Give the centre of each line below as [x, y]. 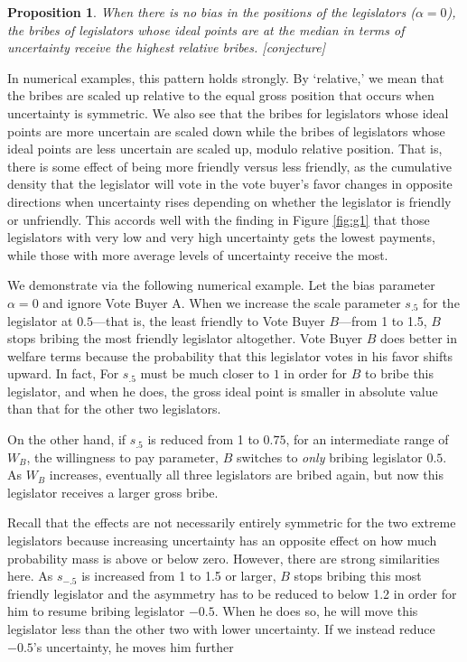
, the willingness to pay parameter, [122, 457]
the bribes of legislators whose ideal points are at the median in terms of [206, 29]
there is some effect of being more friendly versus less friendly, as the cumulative [229, 166]
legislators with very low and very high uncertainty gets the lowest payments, [221, 237]
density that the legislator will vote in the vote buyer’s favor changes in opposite [230, 184]
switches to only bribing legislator [329, 457]
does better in [419, 338]
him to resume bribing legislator [96, 611]
